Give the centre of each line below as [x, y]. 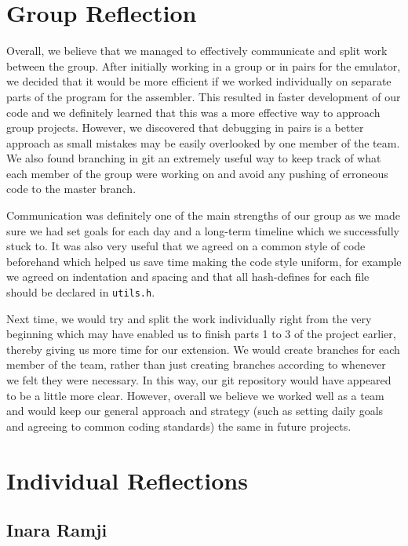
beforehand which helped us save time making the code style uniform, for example [204, 261]
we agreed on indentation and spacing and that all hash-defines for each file [188, 277]
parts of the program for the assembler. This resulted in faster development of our [204, 96]
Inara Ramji [57, 530]
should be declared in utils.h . [81, 292]
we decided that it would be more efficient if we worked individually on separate [199, 81]
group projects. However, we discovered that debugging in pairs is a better [185, 127]
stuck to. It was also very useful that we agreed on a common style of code [186, 246]
